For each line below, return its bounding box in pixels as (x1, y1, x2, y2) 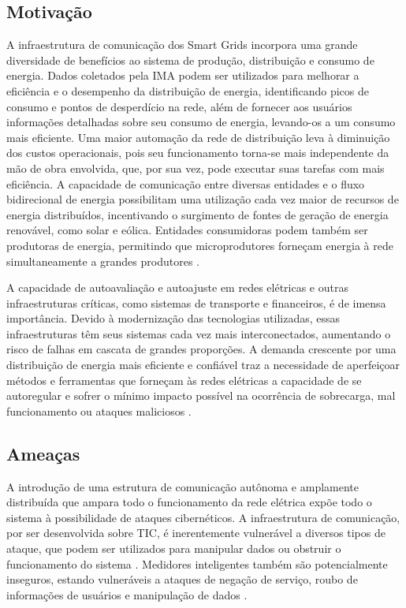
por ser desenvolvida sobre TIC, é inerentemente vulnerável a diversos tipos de (6, 524, 386, 541)
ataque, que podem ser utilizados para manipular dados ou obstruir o (6, 540, 341, 557)
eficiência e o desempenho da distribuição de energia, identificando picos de (6, 82, 369, 99)
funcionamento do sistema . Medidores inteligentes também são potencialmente (6, 555, 388, 572)
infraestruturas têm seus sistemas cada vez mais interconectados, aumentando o (6, 325, 391, 341)
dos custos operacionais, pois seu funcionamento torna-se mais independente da (6, 144, 389, 161)
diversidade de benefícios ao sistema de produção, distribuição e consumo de (6, 51, 374, 68)
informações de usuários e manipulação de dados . (6, 586, 248, 602)
